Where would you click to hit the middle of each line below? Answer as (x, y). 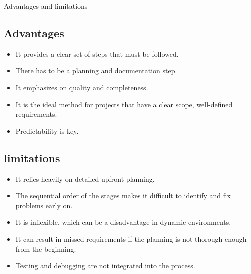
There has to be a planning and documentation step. (96, 71)
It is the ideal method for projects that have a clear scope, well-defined (124, 104)
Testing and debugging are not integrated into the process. (105, 266)
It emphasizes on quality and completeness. (82, 87)
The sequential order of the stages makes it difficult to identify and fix (123, 196)
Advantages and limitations (46, 6)
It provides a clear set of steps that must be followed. (97, 54)
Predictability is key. (47, 131)
